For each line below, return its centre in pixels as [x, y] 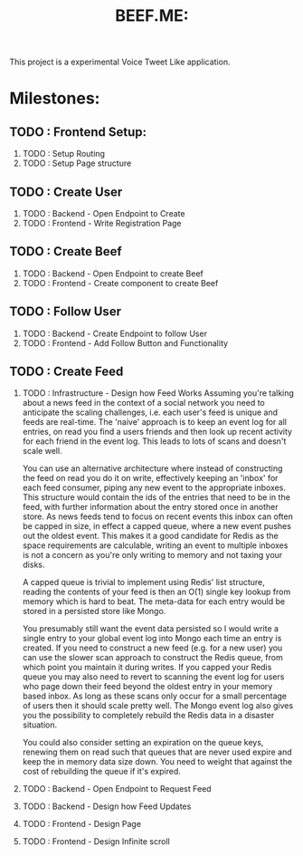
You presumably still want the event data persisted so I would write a [150, 629]
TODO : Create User [66, 192]
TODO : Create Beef [66, 251]
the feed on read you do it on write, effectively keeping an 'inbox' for [150, 478]
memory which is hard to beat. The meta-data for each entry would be [154, 601]
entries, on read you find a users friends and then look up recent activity [157, 432]
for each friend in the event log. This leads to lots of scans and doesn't [154, 441]
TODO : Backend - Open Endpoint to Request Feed [117, 789]
